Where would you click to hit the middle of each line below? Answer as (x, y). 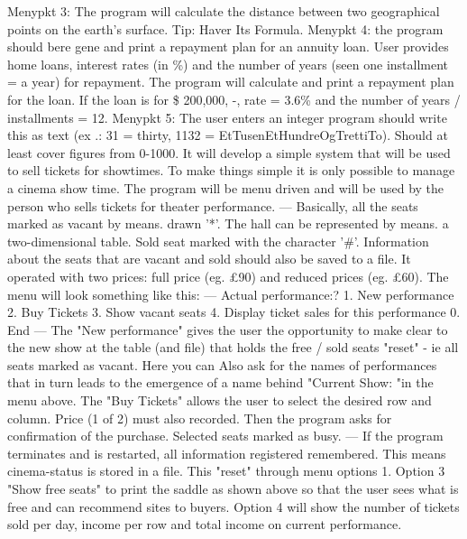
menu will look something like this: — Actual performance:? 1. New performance (231, 294)
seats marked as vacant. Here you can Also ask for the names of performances (222, 364)
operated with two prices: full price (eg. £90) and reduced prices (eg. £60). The (228, 276)
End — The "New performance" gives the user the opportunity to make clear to (228, 329)
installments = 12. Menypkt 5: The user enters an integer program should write (227, 117)
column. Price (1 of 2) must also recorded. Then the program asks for (200, 418)
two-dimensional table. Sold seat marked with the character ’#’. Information (218, 241)
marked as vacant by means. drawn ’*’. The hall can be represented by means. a (228, 223)
